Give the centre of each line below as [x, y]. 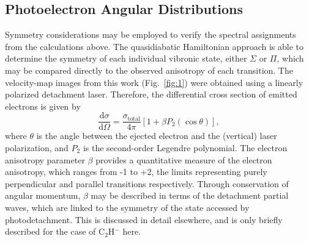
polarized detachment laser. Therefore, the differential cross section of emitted [151, 94]
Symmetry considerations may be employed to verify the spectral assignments [151, 34]
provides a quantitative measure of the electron [184, 159]
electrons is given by [43, 106]
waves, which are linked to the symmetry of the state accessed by [127, 207]
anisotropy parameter [45, 159]
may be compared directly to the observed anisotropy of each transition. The [149, 70]
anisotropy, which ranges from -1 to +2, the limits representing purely [136, 172]
